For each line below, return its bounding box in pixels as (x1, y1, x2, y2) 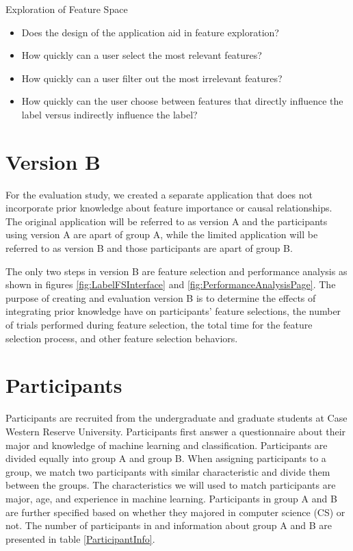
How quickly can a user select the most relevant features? (21, 48, 262, 62)
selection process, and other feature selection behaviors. (5, 331, 238, 345)
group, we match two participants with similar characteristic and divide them (5, 464, 330, 478)
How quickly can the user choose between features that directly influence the (21, 94, 343, 108)
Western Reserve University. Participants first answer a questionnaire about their (5, 424, 346, 438)
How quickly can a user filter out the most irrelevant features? (21, 71, 283, 85)
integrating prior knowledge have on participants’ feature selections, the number (5, 304, 341, 318)
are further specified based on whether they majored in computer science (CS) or (5, 504, 345, 519)
